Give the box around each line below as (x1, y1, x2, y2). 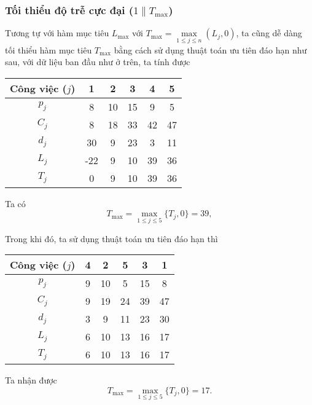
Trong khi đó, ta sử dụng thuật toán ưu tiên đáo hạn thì (5, 232, 218, 245)
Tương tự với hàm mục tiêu (5, 26, 109, 39)
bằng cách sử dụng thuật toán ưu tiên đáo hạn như (114, 43, 307, 56)
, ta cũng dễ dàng (236, 26, 302, 39)
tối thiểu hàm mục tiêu (5, 43, 92, 56)
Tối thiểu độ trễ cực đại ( (5, 2, 134, 17)
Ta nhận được (5, 374, 57, 387)
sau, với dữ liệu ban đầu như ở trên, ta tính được (5, 55, 190, 68)
